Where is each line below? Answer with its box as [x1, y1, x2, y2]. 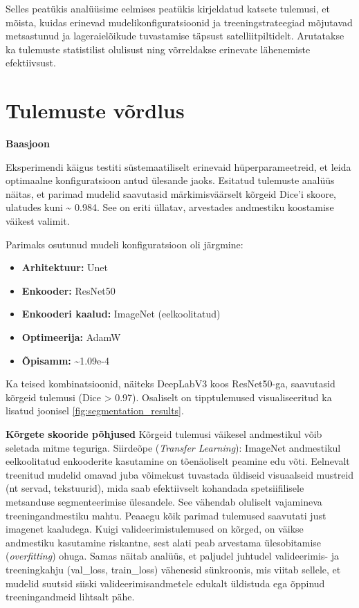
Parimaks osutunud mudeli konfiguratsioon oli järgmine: [6, 237, 243, 251]
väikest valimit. [6, 214, 70, 228]
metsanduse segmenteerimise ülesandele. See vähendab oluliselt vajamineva [6, 494, 322, 508]
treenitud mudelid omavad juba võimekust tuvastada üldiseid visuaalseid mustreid [6, 467, 354, 481]
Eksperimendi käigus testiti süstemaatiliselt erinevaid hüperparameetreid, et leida [6, 159, 351, 174]
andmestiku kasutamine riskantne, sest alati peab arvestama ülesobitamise [6, 535, 322, 549]
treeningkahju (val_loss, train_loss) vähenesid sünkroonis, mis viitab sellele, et [6, 562, 341, 576]
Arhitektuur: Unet [21, 260, 109, 275]
